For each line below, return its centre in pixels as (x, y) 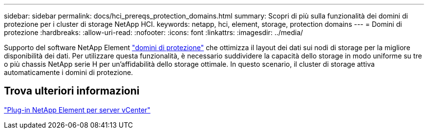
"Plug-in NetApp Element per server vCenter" (77, 110)
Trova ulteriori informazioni (72, 91)
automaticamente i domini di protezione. (69, 72)
